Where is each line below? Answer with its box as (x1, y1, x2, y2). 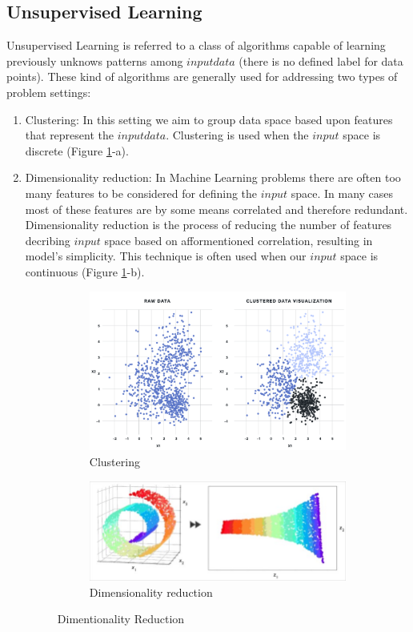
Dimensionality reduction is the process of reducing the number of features (25, 216, 392, 233)
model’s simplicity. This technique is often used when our (25, 248, 307, 264)
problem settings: (6, 83, 91, 100)
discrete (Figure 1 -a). (25, 142, 129, 159)
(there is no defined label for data (239, 52, 403, 69)
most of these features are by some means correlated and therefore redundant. (25, 200, 408, 217)
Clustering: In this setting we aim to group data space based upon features (25, 111, 393, 127)
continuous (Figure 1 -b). (25, 263, 145, 280)
